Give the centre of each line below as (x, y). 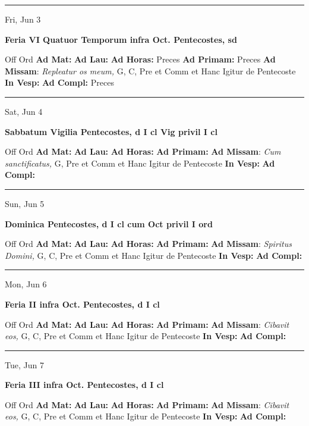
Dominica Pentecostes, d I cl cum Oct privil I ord (109, 223)
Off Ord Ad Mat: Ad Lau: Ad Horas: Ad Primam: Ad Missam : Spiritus (148, 244)
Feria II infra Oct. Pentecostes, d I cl (82, 304)
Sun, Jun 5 (25, 203)
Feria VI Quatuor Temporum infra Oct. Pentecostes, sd (121, 39)
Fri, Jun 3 (23, 19)
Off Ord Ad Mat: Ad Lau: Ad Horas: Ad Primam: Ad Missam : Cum (143, 151)
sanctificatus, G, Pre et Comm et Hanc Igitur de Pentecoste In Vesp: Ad (140, 163)
